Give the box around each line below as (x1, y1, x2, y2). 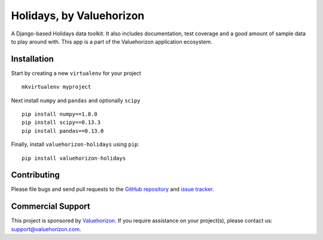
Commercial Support (11, 201, 91, 212)
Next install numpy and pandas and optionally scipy (11, 96, 141, 104)
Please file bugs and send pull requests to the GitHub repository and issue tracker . (11, 186, 215, 193)
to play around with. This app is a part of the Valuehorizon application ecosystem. (11, 38, 212, 45)
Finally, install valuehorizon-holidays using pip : (11, 141, 140, 148)
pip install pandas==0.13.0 (22, 127, 104, 134)
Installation (11, 54, 54, 64)
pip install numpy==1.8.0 (22, 111, 98, 118)
